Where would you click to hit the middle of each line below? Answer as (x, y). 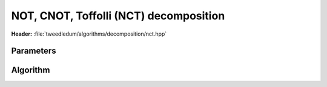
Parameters (34, 51)
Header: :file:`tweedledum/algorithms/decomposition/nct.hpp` (89, 34)
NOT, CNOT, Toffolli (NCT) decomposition (118, 16)
